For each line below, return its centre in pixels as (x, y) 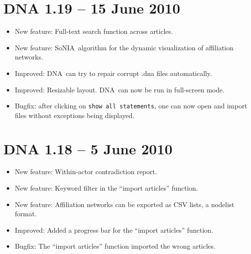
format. (26, 214)
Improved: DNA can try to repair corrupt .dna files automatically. (113, 73)
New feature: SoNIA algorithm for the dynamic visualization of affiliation (124, 47)
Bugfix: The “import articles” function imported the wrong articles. (115, 246)
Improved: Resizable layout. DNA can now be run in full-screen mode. (120, 89)
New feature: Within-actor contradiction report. (86, 172)
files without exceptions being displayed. (75, 115)
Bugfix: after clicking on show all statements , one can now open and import (131, 106)
